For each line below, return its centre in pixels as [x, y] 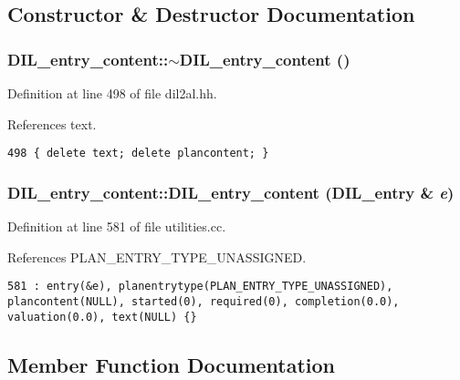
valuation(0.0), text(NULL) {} [102, 317]
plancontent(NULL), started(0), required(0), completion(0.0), [204, 301]
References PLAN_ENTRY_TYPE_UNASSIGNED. [157, 257]
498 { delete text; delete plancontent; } [138, 154]
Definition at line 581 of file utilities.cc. [117, 226]
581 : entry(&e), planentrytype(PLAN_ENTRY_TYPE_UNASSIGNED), [200, 287]
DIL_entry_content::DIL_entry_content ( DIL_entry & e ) [231, 192]
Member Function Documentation [172, 364]
